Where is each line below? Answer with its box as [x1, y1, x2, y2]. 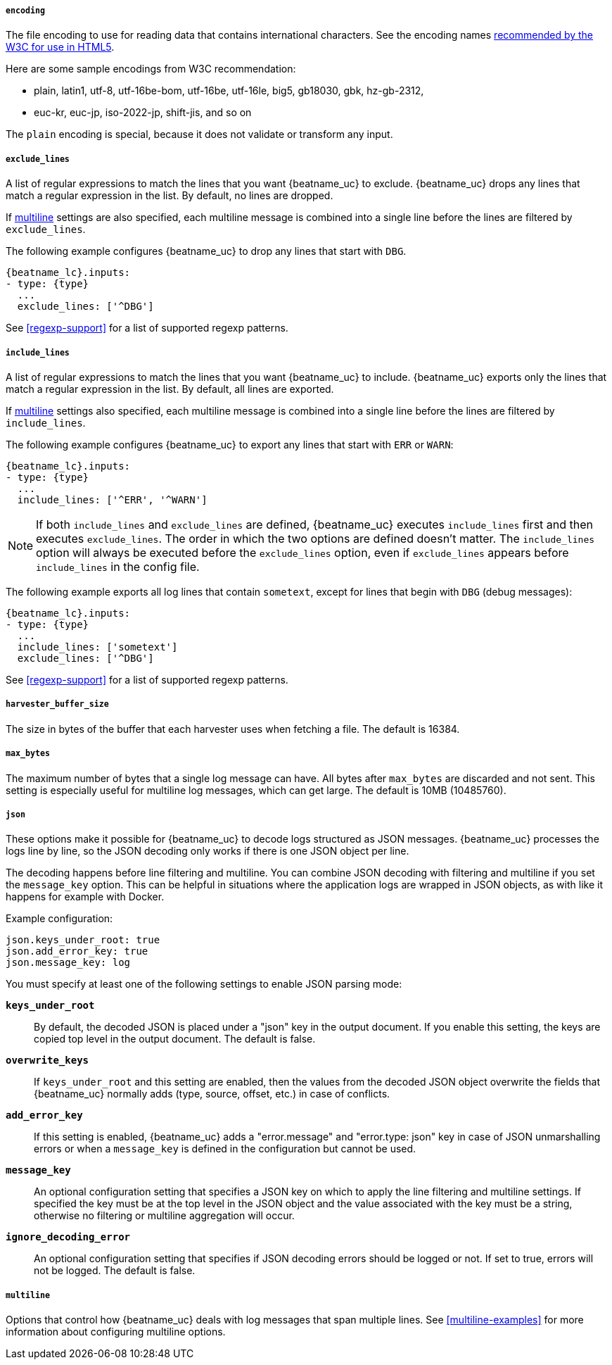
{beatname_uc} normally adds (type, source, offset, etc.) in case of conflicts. [34, 1088, 390, 1100]
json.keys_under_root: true [6, 934, 160, 946]
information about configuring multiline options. [6, 1326, 226, 1338]
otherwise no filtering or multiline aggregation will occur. [34, 1209, 295, 1222]
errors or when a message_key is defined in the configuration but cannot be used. [34, 1143, 416, 1155]
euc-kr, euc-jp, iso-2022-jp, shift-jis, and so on [34, 106, 252, 119]
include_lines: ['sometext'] [17, 641, 178, 653]
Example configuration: [6, 912, 113, 925]
